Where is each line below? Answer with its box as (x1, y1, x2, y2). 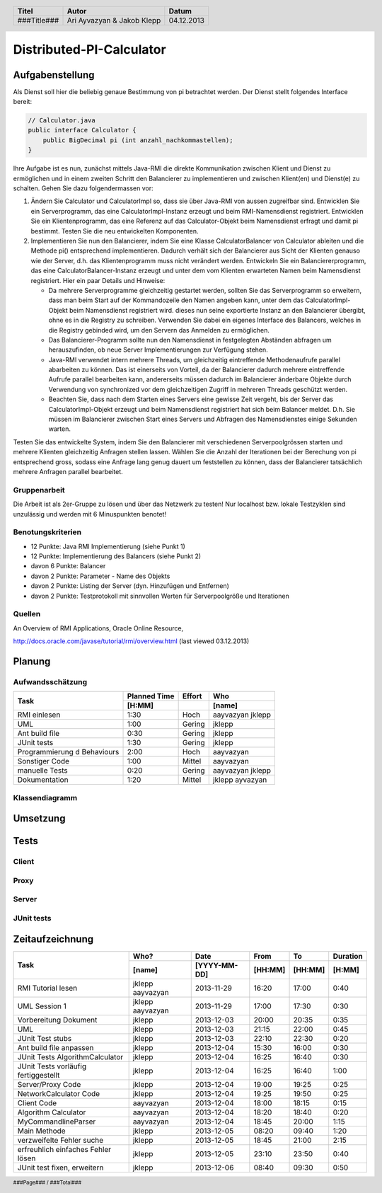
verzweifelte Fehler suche (17, 1135, 104, 1145)
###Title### (17, 15, 59, 25)
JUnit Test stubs (17, 1033, 72, 1043)
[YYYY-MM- (195, 960, 238, 970)
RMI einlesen (17, 710, 61, 720)
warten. (48, 425, 71, 433)
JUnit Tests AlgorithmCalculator (17, 1051, 124, 1061)
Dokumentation (17, 775, 69, 785)
